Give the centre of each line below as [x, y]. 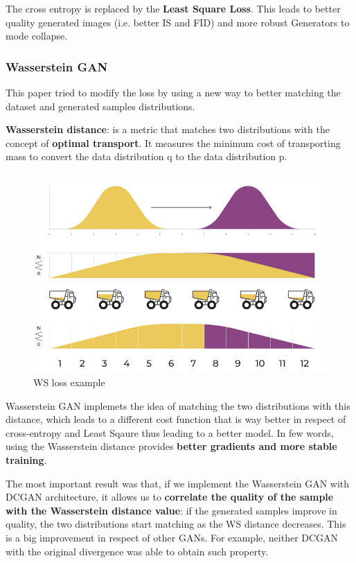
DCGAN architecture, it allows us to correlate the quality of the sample [170, 497]
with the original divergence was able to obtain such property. [137, 551]
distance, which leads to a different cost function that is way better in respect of [176, 419]
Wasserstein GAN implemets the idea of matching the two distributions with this [178, 405]
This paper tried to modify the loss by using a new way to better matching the [173, 92]
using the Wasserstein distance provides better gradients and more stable [171, 446]
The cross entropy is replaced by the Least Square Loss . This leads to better [173, 8]
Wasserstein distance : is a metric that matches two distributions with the [168, 129]
